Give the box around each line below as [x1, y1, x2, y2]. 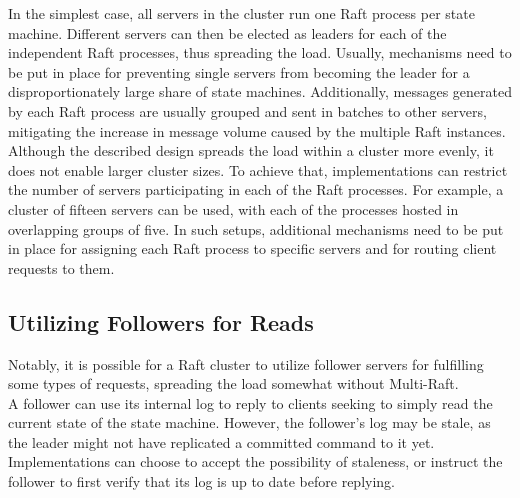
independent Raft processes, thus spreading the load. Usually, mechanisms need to [8, 42, 512, 63]
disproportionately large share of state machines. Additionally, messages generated [8, 81, 512, 102]
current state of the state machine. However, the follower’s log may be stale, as [8, 412, 491, 433]
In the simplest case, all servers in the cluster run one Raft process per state [8, 3, 475, 23]
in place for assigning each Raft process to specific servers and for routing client [8, 238, 497, 259]
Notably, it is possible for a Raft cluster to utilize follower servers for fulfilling [8, 353, 484, 374]
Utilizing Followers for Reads [8, 306, 314, 337]
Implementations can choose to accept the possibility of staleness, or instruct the [8, 451, 503, 472]
